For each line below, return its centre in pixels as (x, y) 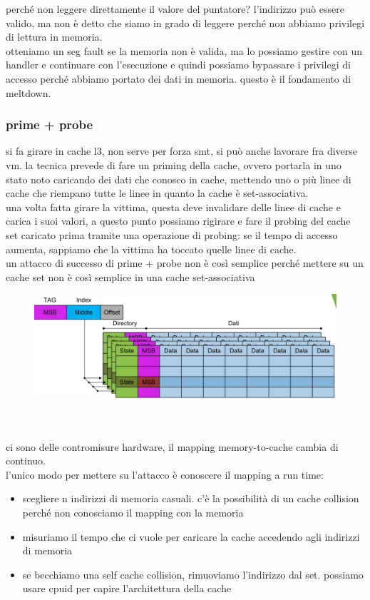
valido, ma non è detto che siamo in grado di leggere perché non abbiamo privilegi (185, 22)
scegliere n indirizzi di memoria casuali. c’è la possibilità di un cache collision (191, 498)
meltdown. (29, 92)
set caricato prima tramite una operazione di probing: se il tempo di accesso (172, 234)
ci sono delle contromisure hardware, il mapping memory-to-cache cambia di (172, 446)
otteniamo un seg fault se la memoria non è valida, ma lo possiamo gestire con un (184, 50)
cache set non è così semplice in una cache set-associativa (130, 276)
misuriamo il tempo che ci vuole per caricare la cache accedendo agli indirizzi (191, 536)
